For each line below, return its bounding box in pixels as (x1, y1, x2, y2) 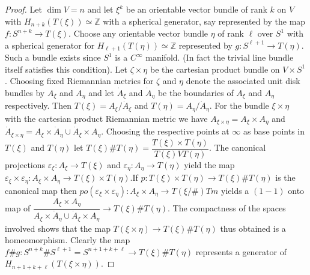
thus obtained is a (220, 222, 286, 234)
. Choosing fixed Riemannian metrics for (5, 74, 154, 87)
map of (5, 201, 31, 214)
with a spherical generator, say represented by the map (103, 14, 306, 27)
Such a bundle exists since (5, 51, 101, 64)
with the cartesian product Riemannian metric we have (5, 112, 208, 124)
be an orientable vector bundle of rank (126, 3, 267, 15)
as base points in (243, 125, 305, 137)
